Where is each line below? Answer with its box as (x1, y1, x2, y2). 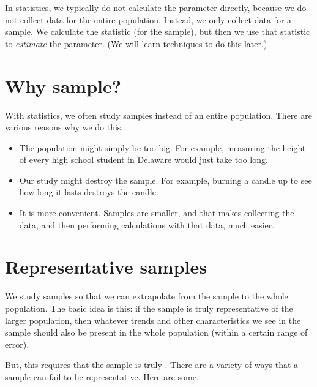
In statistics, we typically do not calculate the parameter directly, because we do (5, 1, 307, 13)
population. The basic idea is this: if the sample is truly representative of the (5, 301, 293, 314)
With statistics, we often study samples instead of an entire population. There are (5, 108, 312, 121)
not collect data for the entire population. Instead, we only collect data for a (5, 13, 292, 26)
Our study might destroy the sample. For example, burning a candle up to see (19, 173, 312, 186)
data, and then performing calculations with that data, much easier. (19, 218, 275, 231)
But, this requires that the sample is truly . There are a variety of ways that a (5, 358, 299, 371)
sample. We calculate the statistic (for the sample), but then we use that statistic (5, 25, 310, 38)
